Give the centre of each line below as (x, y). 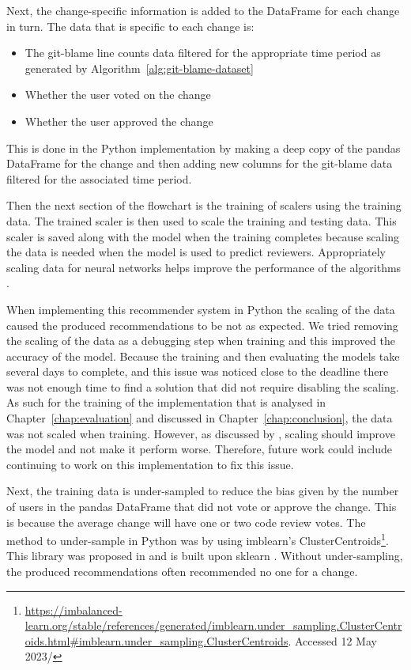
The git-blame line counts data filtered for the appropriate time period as (203, 53)
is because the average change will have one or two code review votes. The (186, 522)
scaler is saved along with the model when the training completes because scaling (203, 236)
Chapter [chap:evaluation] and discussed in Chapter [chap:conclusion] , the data (200, 418)
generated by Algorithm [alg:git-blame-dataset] (139, 68)
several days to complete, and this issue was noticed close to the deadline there (198, 371)
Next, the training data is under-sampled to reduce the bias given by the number (203, 491)
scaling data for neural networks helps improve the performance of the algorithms (204, 267)
